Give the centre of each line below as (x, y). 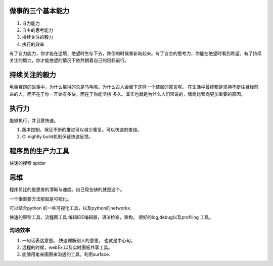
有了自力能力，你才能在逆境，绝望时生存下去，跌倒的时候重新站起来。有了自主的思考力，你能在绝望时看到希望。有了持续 (135, 53)
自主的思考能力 (37, 30)
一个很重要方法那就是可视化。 (40, 198)
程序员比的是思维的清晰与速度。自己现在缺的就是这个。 (67, 189)
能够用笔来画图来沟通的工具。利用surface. (66, 254)
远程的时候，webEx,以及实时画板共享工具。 (67, 247)
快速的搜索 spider (28, 163)
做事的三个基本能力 (39, 11)
